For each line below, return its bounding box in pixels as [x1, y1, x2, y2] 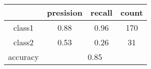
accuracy [8, 51, 39, 62]
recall [90, 7, 113, 18]
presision [46, 7, 83, 18]
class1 [13, 22, 34, 33]
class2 [13, 36, 34, 48]
